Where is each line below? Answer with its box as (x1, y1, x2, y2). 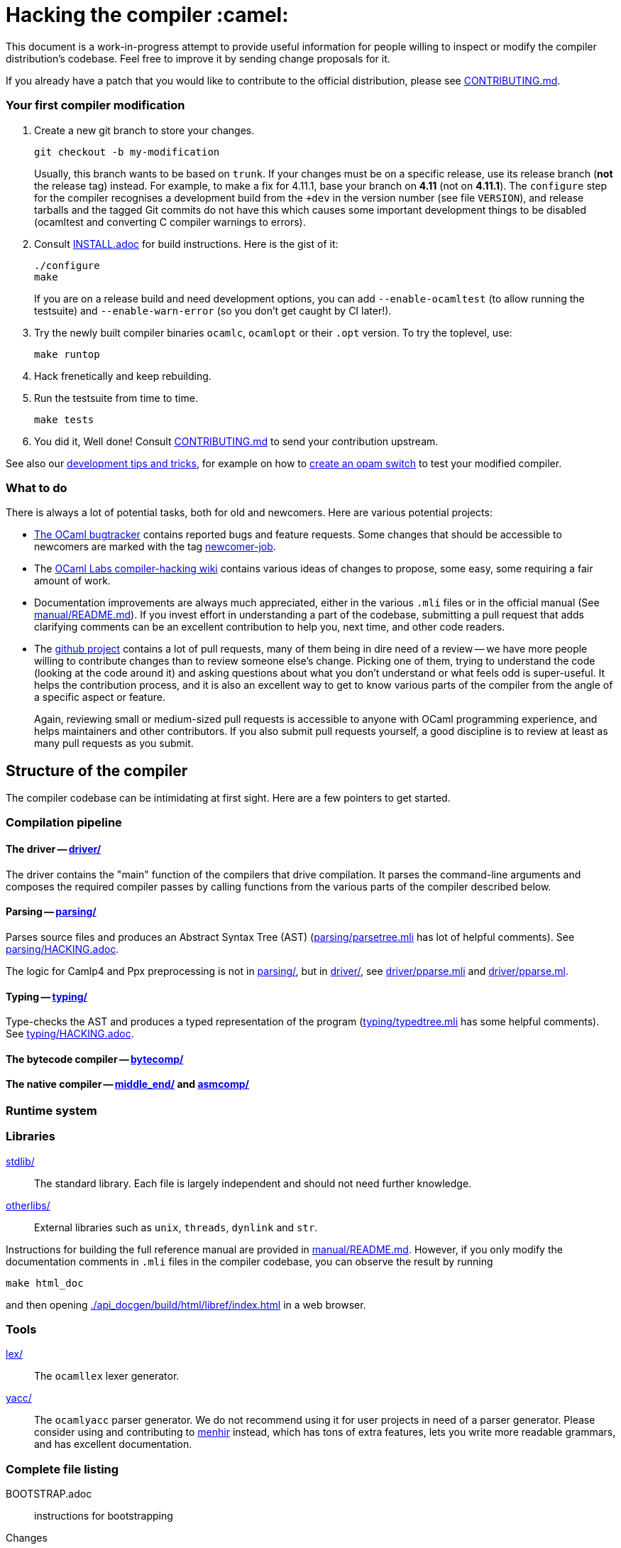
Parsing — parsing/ (6, 905, 97, 918)
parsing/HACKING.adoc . (6, 942, 119, 955)
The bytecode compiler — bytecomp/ (6, 1052, 184, 1065)
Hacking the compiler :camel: (6, 3, 289, 27)
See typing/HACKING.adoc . (6, 1028, 134, 1040)
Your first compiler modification (6, 98, 185, 113)
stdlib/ (6, 1155, 35, 1167)
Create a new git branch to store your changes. (34, 124, 255, 136)
